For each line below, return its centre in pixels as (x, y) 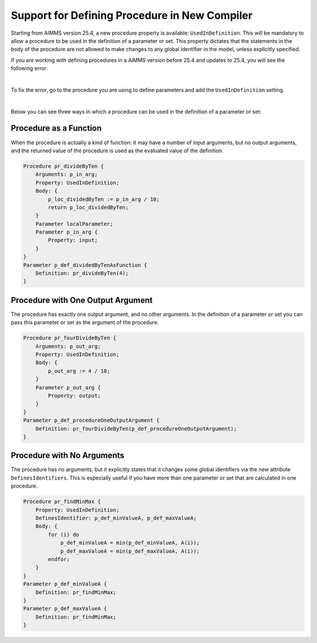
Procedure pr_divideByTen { (63, 166)
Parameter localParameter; (75, 224)
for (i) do (63, 534)
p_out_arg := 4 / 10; (79, 371)
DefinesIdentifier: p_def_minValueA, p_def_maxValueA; (116, 518)
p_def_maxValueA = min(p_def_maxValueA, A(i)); (130, 551)
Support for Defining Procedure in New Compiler (131, 15)
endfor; (59, 559)
